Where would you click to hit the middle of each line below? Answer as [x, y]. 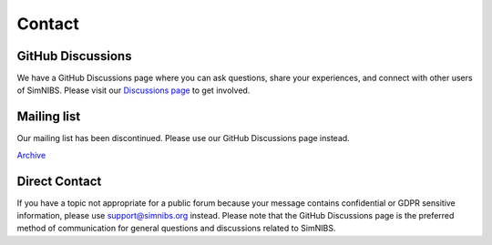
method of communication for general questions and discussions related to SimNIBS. [176, 229]
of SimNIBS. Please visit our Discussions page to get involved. [133, 90]
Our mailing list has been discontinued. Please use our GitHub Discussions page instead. [183, 138]
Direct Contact [59, 181]
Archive [31, 155]
